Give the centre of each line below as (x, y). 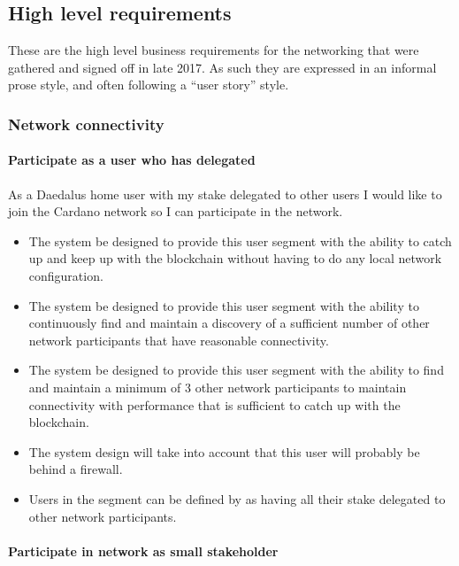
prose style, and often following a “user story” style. (149, 85)
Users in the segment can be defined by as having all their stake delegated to (237, 498)
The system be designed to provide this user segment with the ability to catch (240, 240)
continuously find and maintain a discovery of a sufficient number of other (229, 323)
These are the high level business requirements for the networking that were (214, 50)
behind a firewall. (76, 469)
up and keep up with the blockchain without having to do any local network (235, 258)
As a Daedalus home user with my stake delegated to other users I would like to (225, 194)
